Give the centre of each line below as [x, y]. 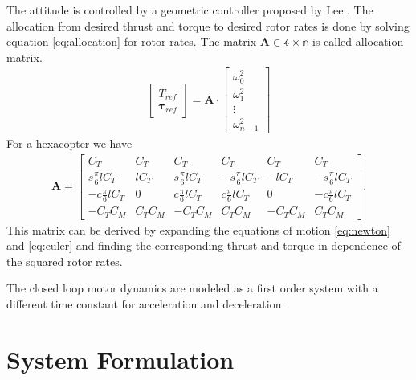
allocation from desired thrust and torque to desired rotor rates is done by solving [208, 25]
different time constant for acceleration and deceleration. [146, 303]
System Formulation [120, 359]
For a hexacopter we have [69, 143]
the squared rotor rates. [65, 261]
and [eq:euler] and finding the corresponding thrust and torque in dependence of [204, 245]
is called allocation [358, 41]
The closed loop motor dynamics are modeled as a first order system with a [192, 288]
